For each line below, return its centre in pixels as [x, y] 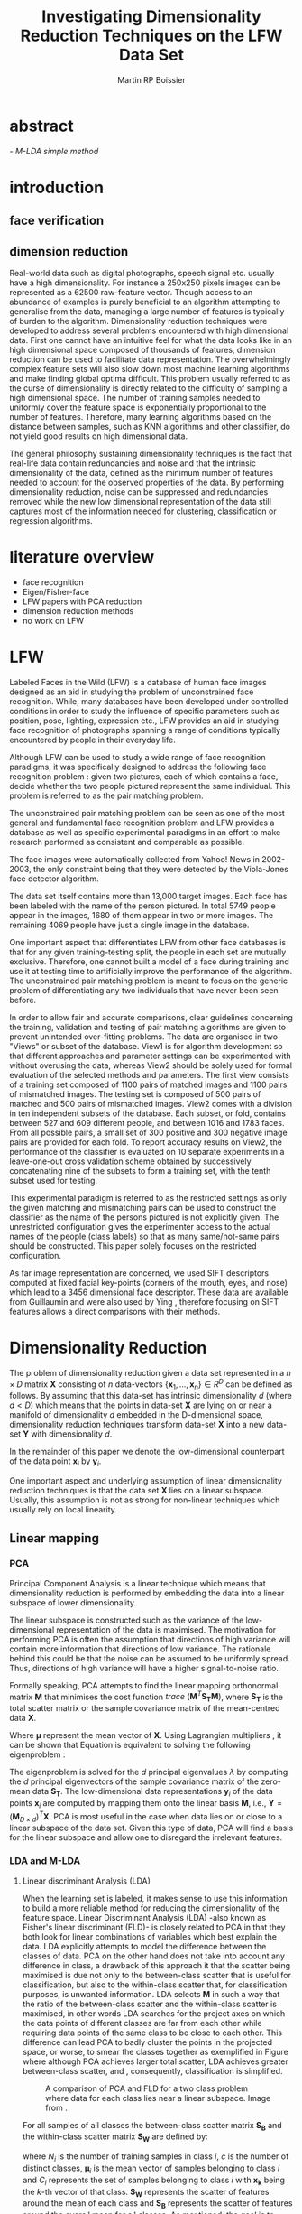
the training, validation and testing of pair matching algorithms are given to [148, 1027]
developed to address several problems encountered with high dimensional [149, 330]
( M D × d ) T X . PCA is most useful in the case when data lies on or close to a [146, 1816]
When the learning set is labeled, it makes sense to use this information [155, 1898]
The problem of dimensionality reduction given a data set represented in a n [150, 1372]
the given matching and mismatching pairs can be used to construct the [143, 1207]
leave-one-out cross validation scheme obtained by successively [130, 1161]
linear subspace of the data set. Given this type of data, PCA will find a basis [151, 1828]
